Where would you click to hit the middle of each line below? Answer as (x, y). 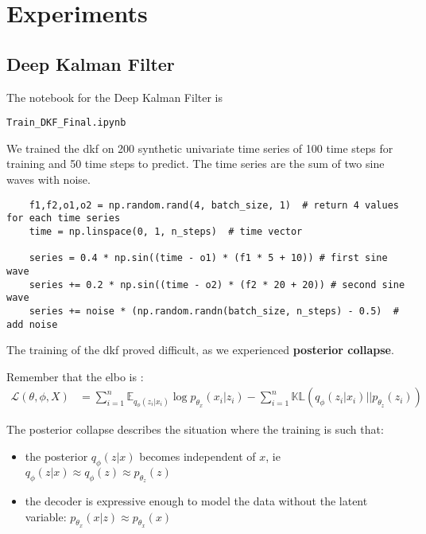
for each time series (64, 218)
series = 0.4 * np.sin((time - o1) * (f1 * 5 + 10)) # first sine (208, 258)
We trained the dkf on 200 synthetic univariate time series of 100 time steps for (200, 148)
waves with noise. (48, 179)
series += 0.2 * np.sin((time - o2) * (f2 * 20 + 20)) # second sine (217, 285)
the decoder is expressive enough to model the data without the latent (196, 501)
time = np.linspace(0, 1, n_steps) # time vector (166, 231)
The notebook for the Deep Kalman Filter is (114, 97)
